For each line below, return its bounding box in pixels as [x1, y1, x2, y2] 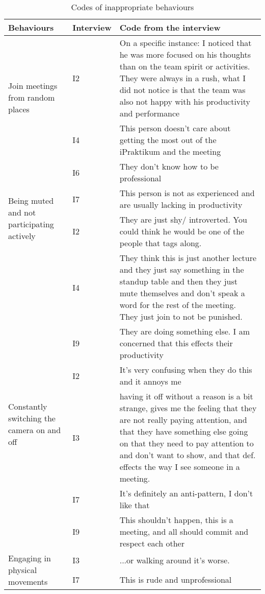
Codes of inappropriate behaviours [71, 1, 194, 13]
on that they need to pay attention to [119, 437, 254, 449]
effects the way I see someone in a [119, 461, 240, 472]
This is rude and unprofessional [119, 573, 232, 585]
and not [8, 206, 36, 218]
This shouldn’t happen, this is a [119, 514, 233, 526]
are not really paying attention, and [119, 414, 247, 425]
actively [8, 229, 36, 242]
